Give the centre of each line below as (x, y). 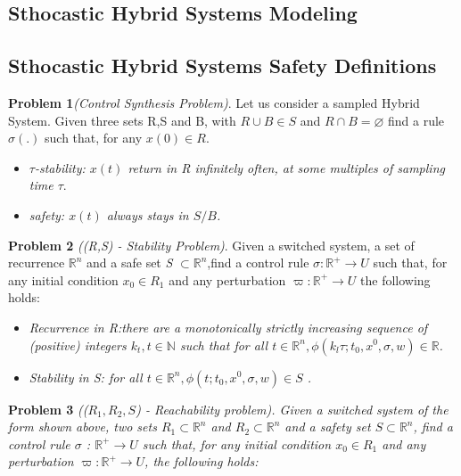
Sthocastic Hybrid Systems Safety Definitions (222, 66)
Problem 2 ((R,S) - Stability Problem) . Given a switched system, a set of (211, 245)
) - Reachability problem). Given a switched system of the (292, 409)
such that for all (224, 345)
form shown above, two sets (82, 427)
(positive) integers (78, 345)
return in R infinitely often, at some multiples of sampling (286, 167)
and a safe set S (130, 263)
